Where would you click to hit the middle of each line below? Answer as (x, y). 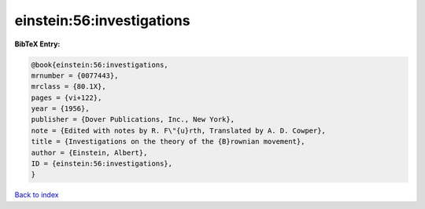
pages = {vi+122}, (67, 97)
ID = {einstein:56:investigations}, (102, 164)
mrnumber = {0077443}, (75, 75)
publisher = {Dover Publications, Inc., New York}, (133, 119)
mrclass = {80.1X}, (68, 87)
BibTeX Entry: (37, 44)
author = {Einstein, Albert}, (89, 152)
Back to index (37, 195)
